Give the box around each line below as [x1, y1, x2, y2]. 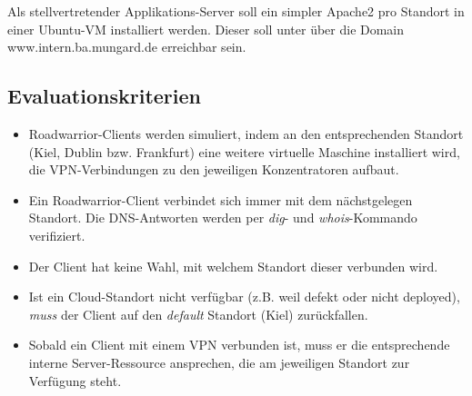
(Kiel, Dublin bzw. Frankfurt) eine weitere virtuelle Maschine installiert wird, [28, 142, 460, 161]
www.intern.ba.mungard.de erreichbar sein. [7, 37, 246, 56]
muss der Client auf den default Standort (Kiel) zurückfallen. [28, 304, 368, 323]
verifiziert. [28, 225, 85, 244]
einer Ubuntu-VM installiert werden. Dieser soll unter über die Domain [7, 19, 405, 38]
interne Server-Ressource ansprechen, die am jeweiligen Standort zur [28, 352, 410, 371]
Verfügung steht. [28, 371, 122, 390]
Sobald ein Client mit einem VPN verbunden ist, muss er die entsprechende [28, 335, 450, 354]
